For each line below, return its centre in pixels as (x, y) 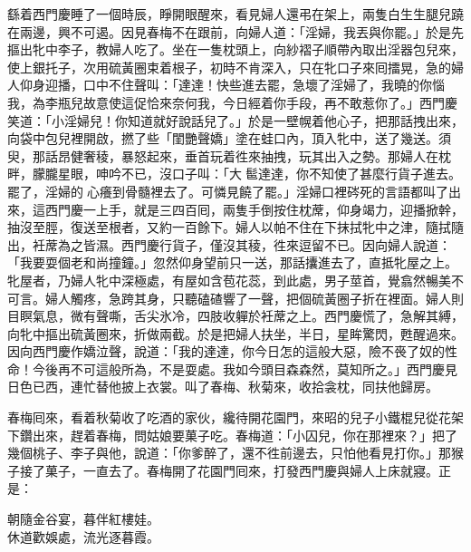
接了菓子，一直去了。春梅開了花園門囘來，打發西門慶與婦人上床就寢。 (229, 470)
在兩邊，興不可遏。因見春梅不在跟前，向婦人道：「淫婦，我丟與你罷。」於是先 (235, 31)
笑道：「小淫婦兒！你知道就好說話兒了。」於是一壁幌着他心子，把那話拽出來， (235, 120)
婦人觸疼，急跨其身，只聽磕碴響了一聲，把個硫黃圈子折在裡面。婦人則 (254, 298)
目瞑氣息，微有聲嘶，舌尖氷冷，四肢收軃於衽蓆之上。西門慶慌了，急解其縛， (235, 316)
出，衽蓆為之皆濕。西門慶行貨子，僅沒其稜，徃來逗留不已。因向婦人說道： (229, 244)
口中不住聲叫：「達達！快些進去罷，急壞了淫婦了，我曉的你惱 (264, 85)
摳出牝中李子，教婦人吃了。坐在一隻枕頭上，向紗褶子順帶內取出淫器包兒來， (235, 49)
